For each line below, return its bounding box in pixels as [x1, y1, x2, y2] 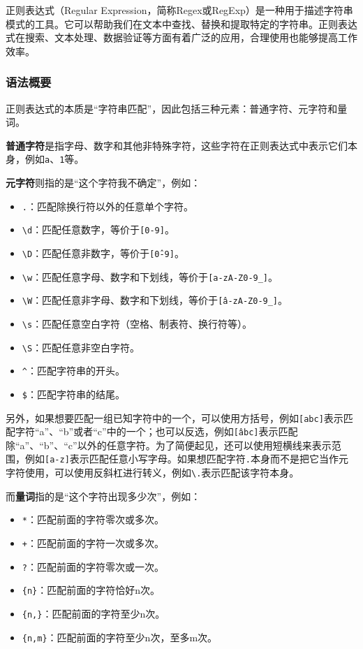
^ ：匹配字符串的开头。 [22, 363, 125, 378]
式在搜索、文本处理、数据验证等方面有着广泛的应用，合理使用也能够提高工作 [6, 30, 357, 45]
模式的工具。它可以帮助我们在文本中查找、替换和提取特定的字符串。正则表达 [6, 16, 357, 31]
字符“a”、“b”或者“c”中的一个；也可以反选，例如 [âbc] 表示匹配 [15, 424, 298, 439]
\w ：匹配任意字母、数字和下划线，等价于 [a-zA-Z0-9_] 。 [22, 269, 279, 284]
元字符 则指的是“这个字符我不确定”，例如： [6, 175, 201, 190]
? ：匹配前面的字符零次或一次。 [22, 559, 164, 574]
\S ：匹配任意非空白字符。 [22, 340, 140, 354]
